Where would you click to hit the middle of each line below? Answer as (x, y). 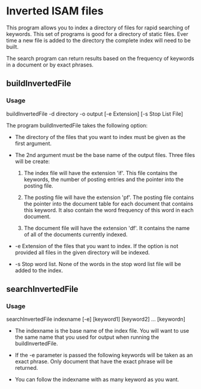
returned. (26, 368)
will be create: (32, 161)
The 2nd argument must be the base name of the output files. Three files (105, 155)
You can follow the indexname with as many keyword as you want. (97, 379)
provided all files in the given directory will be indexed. (82, 252)
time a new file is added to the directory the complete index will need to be (98, 40)
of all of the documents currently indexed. (76, 234)
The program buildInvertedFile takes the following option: (77, 125)
